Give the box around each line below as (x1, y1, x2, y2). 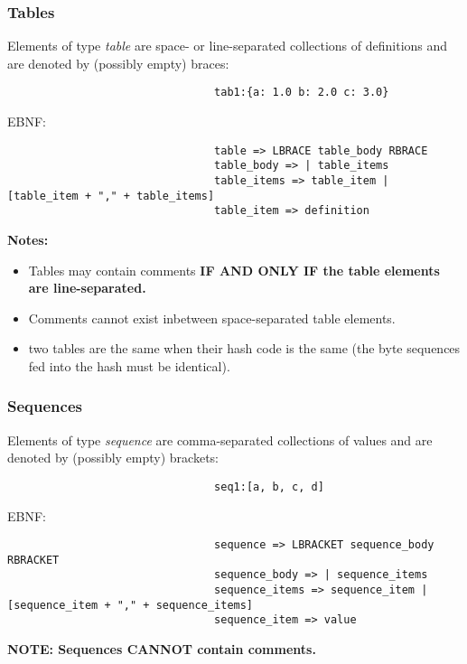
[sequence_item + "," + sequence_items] (7, 598, 254, 612)
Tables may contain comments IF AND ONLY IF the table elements (28, 260, 440, 279)
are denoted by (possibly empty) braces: (7, 53, 229, 72)
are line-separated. (28, 278, 146, 297)
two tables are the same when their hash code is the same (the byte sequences (28, 339, 461, 358)
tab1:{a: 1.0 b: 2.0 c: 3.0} (214, 86, 389, 99)
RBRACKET (7, 553, 60, 566)
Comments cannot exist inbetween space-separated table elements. (28, 308, 396, 327)
